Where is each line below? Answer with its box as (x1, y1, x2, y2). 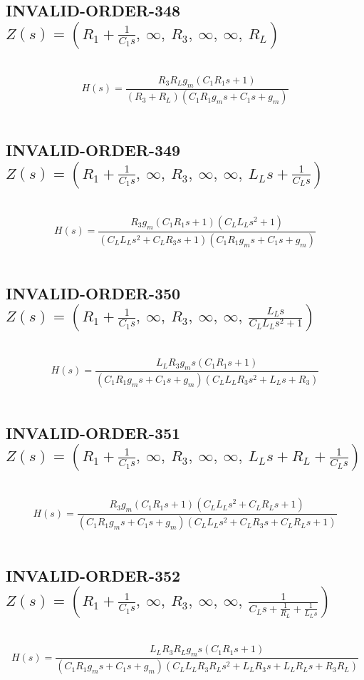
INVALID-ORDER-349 (6, 139, 181, 161)
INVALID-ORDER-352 (6, 565, 181, 587)
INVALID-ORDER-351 (6, 421, 181, 443)
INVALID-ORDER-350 (6, 282, 181, 304)
